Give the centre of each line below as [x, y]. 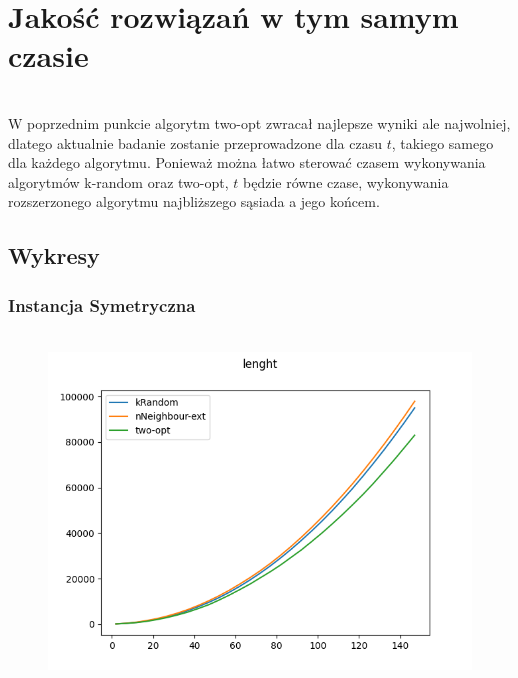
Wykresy [54, 255]
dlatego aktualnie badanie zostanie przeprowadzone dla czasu [195, 142]
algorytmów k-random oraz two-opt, [118, 181]
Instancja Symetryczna [102, 304]
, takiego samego [442, 142]
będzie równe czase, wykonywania [346, 181]
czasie [48, 55]
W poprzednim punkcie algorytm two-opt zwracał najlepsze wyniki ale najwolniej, [259, 122]
